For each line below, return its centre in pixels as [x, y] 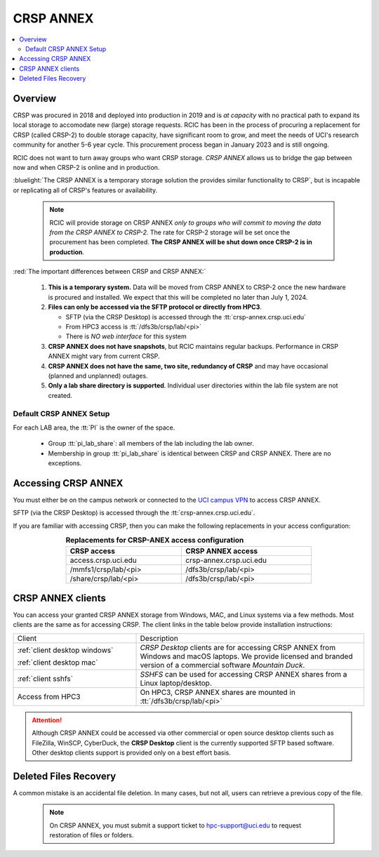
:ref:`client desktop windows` [65, 650]
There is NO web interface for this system [126, 336]
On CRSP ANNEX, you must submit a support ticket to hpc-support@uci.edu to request [175, 825]
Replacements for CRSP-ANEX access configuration [155, 540]
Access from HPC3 [49, 696]
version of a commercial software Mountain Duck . [222, 665]
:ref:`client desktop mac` [58, 662]
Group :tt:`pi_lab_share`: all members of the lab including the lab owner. [151, 444]
